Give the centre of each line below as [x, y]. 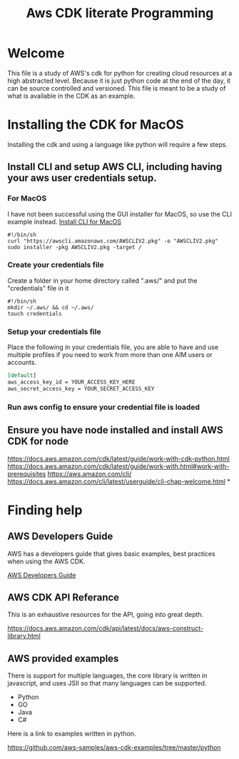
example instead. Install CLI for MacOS [64, 221]
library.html [24, 636]
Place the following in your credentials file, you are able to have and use [113, 347]
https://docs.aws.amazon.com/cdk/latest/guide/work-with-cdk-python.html [118, 458]
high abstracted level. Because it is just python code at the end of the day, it [119, 81]
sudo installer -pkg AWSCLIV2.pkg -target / [75, 247]
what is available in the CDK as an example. [71, 96]
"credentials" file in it [38, 288]
